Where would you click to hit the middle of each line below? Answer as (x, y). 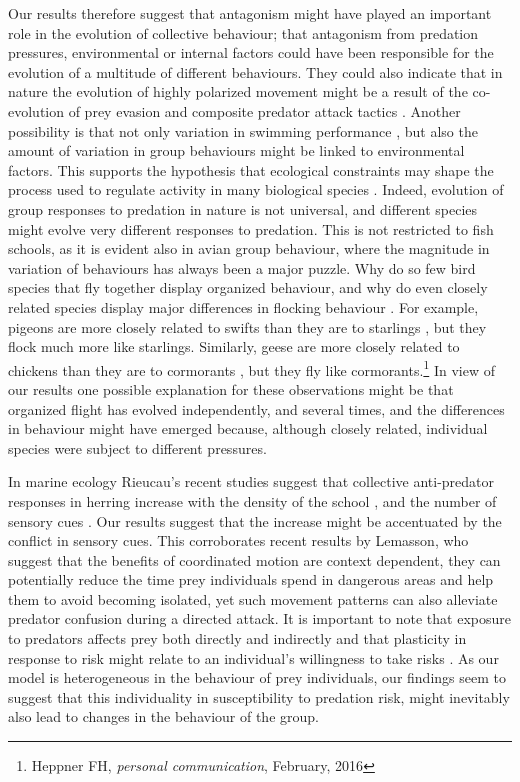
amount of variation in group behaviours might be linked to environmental (236, 150)
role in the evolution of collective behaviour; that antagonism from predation (243, 32)
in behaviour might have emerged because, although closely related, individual (248, 428)
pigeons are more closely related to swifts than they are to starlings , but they (247, 326)
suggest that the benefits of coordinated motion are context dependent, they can (254, 559)
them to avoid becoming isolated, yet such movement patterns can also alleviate (253, 598)
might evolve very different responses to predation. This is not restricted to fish (251, 228)
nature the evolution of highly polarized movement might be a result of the (238, 91)
